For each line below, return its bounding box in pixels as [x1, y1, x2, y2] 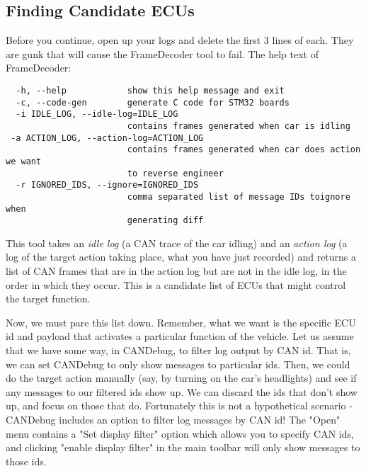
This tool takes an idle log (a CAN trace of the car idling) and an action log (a [6, 235, 348, 250]
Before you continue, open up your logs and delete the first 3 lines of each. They [6, 33, 354, 47]
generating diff [127, 215, 204, 226]
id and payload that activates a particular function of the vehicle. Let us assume [6, 329, 354, 344]
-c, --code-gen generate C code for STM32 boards [16, 97, 290, 108]
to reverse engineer [127, 168, 224, 178]
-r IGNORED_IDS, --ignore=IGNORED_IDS [16, 180, 199, 191]
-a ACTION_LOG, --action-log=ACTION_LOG [11, 132, 204, 143]
